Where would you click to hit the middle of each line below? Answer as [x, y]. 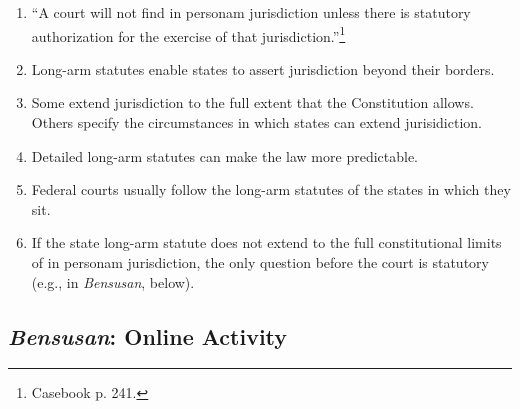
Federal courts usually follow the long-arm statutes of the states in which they [271, 189]
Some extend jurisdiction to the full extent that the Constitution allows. [252, 102]
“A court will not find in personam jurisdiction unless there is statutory [251, 12]
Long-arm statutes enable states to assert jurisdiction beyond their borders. [263, 68]
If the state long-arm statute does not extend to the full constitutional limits [266, 242]
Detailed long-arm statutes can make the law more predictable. [224, 155]
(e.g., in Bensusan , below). [113, 281]
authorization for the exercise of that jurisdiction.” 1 [188, 34]
